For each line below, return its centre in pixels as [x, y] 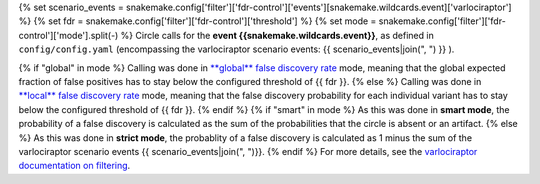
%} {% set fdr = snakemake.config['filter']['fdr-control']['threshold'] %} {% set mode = [197, 21]
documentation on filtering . [74, 166]
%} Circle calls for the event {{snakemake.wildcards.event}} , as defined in [277, 35]
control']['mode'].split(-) [68, 35]
